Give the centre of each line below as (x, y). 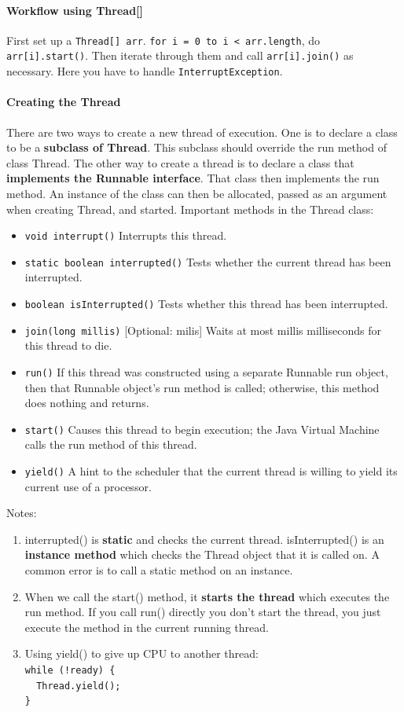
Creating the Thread (64, 102)
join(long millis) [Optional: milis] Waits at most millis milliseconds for (203, 330)
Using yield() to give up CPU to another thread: (141, 653)
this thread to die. (68, 345)
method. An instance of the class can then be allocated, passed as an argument (197, 193)
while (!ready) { (70, 671)
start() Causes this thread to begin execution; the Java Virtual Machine (202, 429)
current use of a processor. (88, 486)
